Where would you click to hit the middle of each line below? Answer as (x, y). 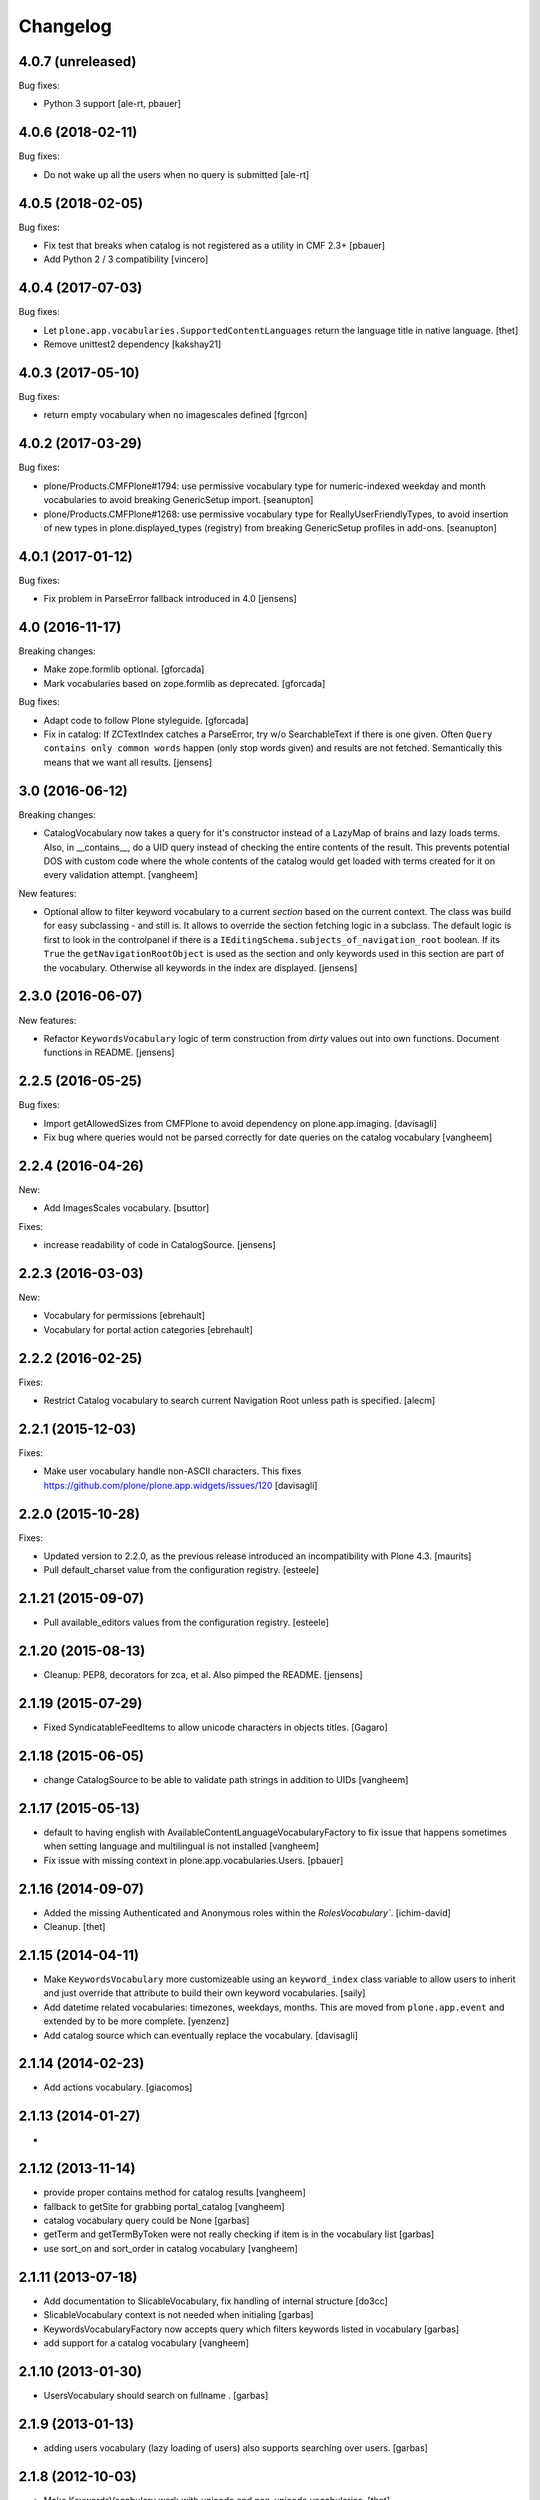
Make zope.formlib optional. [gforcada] (124, 669)
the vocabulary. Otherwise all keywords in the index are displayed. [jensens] (200, 967)
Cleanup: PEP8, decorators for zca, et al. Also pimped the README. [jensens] (203, 1675)
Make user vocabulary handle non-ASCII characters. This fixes (172, 1471)
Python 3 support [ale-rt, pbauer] (112, 104)
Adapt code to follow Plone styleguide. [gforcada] (146, 720)
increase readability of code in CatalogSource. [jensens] (159, 1245)
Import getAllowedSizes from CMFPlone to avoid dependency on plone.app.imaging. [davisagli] (240, 1123)
